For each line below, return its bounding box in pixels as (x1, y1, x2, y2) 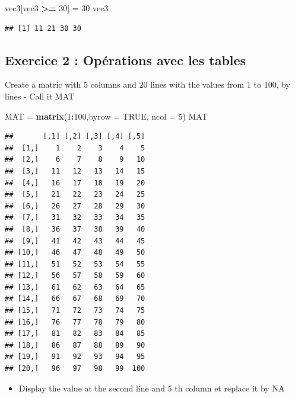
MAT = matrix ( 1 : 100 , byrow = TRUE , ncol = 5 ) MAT (5, 110, 208, 122)
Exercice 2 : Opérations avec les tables (5, 50, 246, 69)
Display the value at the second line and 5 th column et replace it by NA (18, 381, 285, 394)
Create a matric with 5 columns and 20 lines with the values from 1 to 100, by (5, 78, 290, 91)
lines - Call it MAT (5, 89, 75, 102)
